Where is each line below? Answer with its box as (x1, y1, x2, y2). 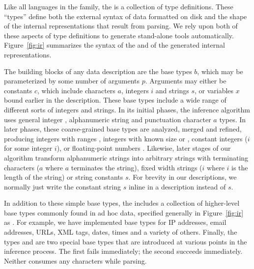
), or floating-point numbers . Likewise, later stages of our (56, 143, 231, 153)
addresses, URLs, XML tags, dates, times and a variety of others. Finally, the (4, 227, 237, 237)
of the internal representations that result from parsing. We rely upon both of (4, 21, 238, 31)
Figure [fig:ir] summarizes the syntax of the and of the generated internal (4, 40, 225, 50)
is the (231, 162, 248, 172)
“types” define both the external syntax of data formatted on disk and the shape (4, 11, 247, 21)
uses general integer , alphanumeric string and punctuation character (4, 114, 211, 124)
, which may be (197, 66, 243, 76)
